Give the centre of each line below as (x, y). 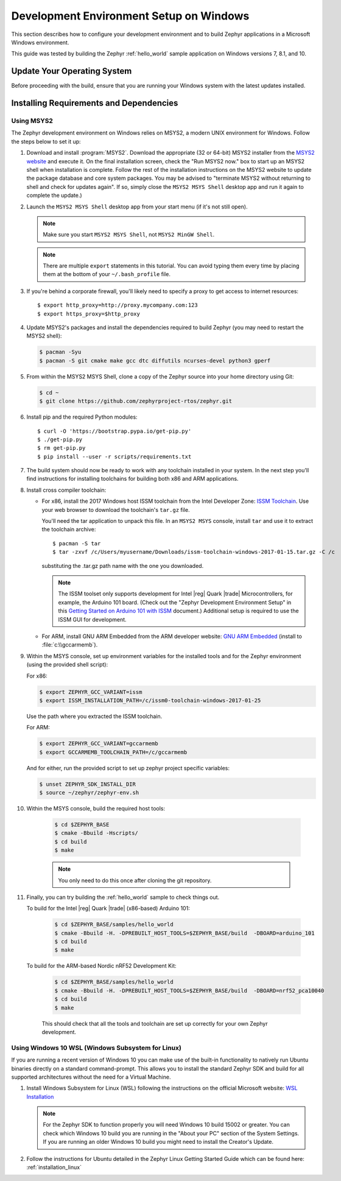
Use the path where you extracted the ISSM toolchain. (94, 716)
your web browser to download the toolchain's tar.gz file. (116, 509)
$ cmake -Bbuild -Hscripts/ (96, 833)
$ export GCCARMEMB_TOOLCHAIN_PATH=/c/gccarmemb (113, 752)
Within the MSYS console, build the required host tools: (96, 808)
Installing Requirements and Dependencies (95, 103)
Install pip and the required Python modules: (82, 417)
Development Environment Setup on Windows (130, 16)
